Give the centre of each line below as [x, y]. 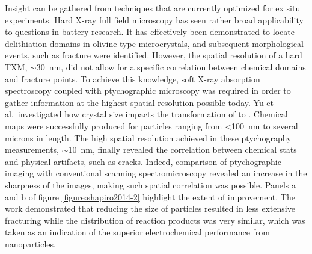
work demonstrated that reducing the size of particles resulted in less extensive [150, 209]
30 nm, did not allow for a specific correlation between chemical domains [171, 67]
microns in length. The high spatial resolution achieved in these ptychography [148, 138]
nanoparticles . [30, 243]
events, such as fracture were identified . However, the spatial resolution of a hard [154, 55]
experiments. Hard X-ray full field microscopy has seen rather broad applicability [154, 20]
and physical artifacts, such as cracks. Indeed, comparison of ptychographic [143, 161]
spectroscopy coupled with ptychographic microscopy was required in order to [148, 91]
